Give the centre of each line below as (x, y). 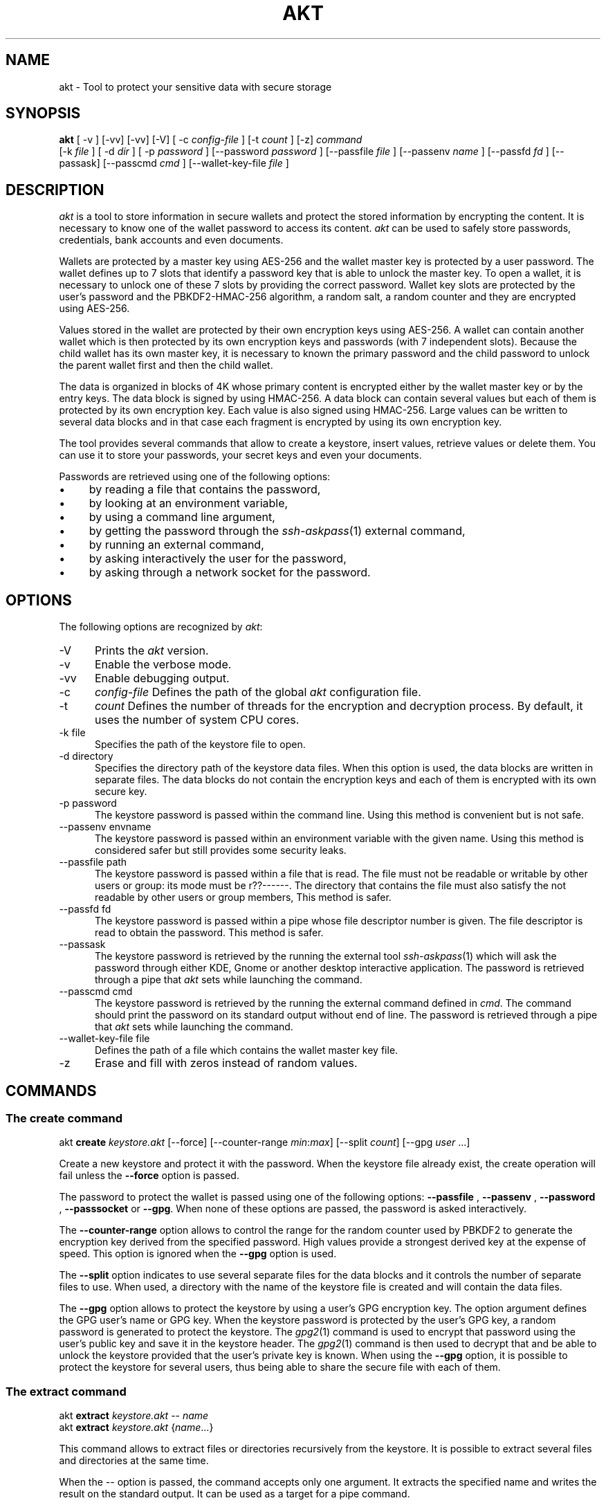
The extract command (66, 1391)
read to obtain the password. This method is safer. (209, 933)
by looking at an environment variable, (189, 503)
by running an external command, (176, 545)
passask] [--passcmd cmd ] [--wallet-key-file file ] (174, 163)
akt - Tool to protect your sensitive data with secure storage (195, 86)
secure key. (121, 792)
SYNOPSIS (43, 113)
